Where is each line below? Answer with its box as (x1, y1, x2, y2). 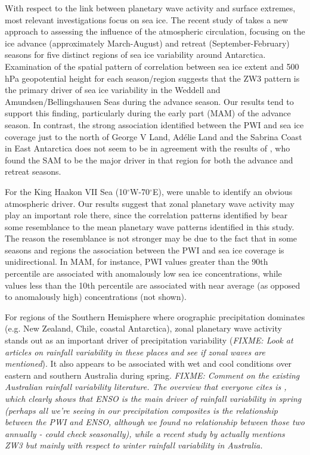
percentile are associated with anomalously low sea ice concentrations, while (5, 267, 282, 280)
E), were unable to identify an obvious (152, 185, 293, 197)
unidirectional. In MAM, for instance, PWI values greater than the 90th (5, 255, 268, 268)
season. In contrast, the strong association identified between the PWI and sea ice (5, 118, 304, 131)
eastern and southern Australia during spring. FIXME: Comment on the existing (5, 369, 300, 381)
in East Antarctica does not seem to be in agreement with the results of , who (5, 142, 290, 154)
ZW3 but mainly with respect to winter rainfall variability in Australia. (5, 439, 263, 451)
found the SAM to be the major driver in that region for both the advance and (5, 153, 293, 166)
